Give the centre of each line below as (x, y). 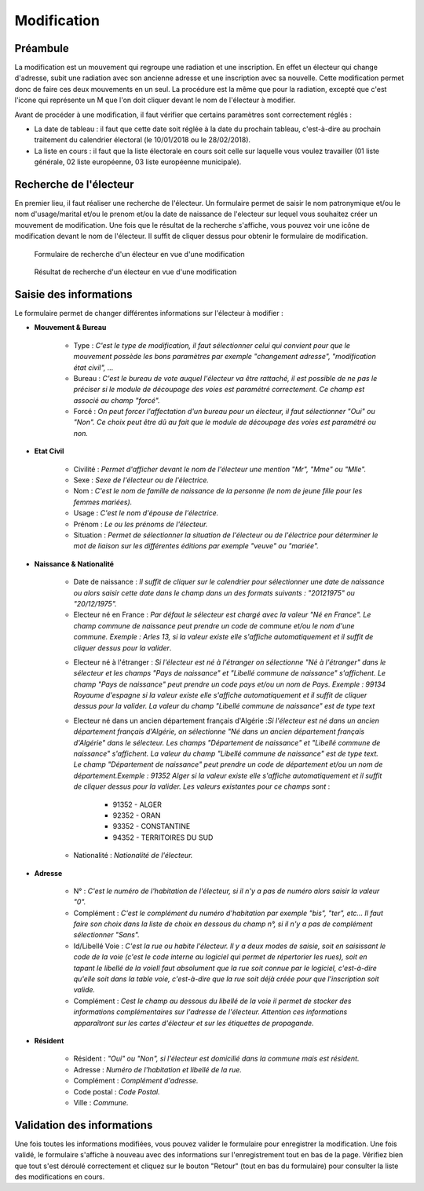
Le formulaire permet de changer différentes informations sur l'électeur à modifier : (149, 313)
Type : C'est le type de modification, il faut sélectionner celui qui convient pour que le (212, 345)
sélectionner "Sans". (107, 935)
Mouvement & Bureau (70, 328)
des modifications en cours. (60, 1177)
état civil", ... (93, 367)
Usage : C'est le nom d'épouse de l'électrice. (146, 513)
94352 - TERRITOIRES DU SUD (163, 837)
